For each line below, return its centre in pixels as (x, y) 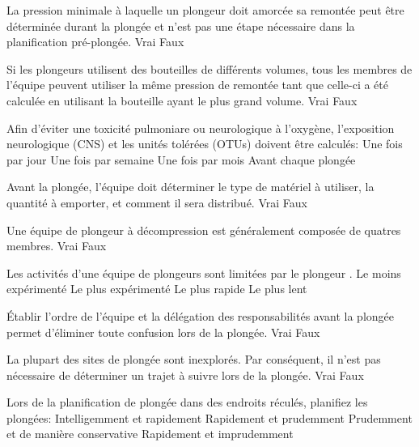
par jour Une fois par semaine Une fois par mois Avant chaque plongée (181, 159)
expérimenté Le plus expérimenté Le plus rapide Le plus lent (157, 289)
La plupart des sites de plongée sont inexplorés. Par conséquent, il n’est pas (194, 359)
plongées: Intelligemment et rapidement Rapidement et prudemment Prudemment (209, 417)
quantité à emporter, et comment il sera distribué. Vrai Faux (157, 202)
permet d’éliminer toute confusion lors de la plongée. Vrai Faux (163, 332)
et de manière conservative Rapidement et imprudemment (150, 434)
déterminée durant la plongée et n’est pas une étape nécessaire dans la (181, 26)
